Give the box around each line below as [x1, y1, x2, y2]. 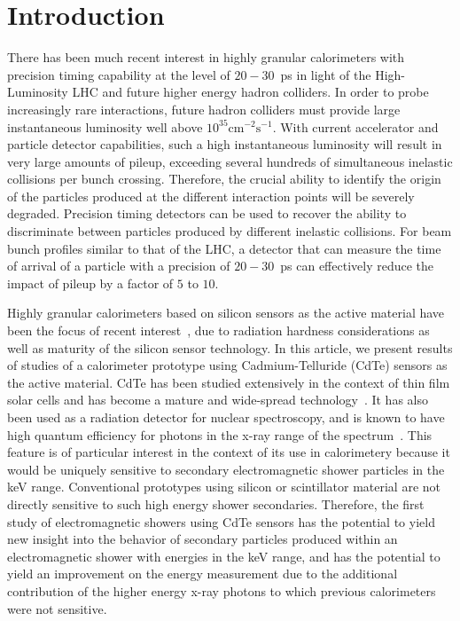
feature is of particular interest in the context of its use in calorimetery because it [7, 443, 450, 461]
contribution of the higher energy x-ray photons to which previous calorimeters [7, 581, 436, 600]
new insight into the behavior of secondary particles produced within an [7, 530, 398, 548]
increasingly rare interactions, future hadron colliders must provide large [7, 99, 401, 118]
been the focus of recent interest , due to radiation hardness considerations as [7, 321, 430, 340]
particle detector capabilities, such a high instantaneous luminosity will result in [7, 135, 442, 153]
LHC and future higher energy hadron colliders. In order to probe [72, 83, 429, 101]
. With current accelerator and [272, 117, 439, 136]
